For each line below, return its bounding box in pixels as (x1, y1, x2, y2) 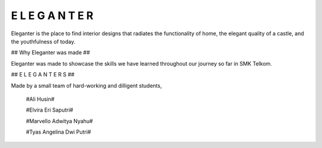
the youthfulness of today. (11, 38, 76, 45)
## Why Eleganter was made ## (11, 49, 91, 56)
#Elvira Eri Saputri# (26, 106, 74, 113)
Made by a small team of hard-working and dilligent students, (11, 82, 162, 89)
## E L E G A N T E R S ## (11, 71, 75, 78)
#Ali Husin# (26, 95, 55, 103)
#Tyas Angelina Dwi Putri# (26, 128, 91, 135)
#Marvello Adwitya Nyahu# (26, 117, 93, 125)
